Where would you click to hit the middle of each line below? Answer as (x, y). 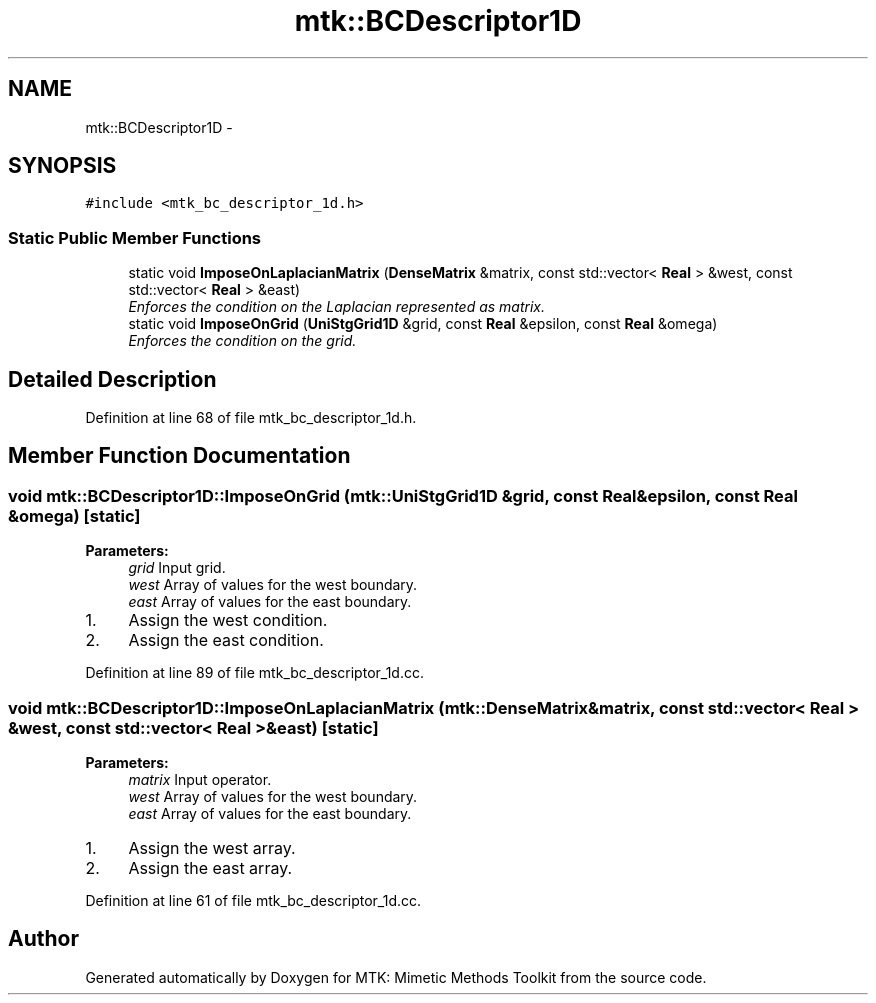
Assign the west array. (212, 848)
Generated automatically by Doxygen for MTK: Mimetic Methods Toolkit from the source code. (396, 977)
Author (43, 939)
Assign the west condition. (228, 620)
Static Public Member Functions (135, 237)
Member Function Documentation (179, 456)
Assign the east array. (210, 868)
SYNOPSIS (62, 166)
